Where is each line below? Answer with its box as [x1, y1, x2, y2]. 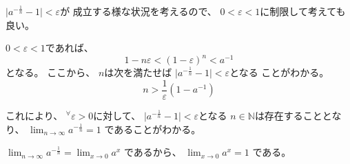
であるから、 [123, 145, 182, 159]
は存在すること [254, 108, 322, 122]
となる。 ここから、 [6, 65, 96, 80]
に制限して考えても [260, 4, 346, 18]
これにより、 [6, 108, 63, 122]
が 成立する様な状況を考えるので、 [60, 4, 217, 18]
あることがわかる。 [114, 121, 201, 136]
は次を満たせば [104, 65, 172, 80]
